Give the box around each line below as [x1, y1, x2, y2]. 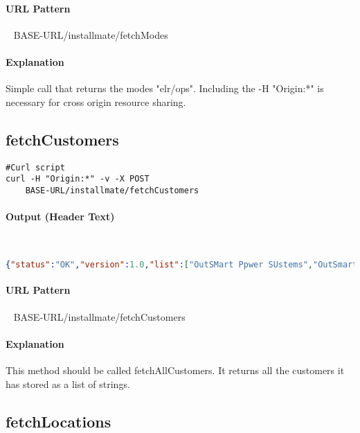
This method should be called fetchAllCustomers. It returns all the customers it [6, 363, 345, 377]
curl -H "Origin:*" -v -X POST [6, 174, 150, 184]
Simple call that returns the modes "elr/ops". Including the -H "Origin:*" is [6, 81, 324, 96]
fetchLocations [6, 410, 111, 432]
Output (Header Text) [6, 209, 115, 224]
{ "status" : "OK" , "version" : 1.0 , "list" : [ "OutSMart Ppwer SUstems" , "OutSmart [6, 259, 358, 269]
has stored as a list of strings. [6, 376, 130, 391]
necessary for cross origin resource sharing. [6, 94, 186, 109]
